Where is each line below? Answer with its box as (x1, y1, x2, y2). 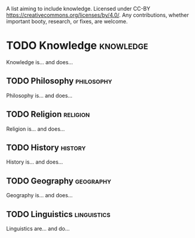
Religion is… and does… (6, 125, 65, 132)
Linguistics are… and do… (6, 225, 70, 232)
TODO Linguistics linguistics (6, 209, 111, 219)
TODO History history (6, 142, 86, 152)
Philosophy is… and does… (6, 92, 73, 99)
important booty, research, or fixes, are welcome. (6, 18, 128, 25)
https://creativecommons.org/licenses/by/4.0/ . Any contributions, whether (6, 11, 190, 19)
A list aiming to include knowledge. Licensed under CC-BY (6, 5, 151, 12)
